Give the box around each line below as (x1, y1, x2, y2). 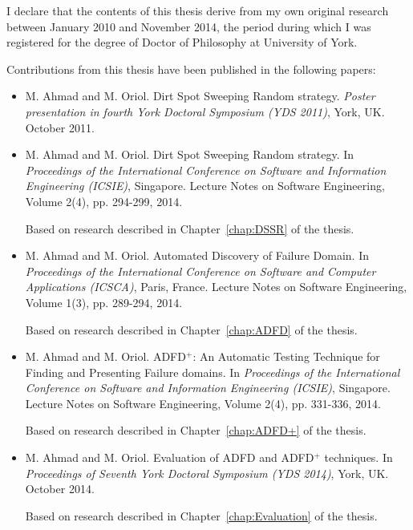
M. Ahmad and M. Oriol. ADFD (25, 348, 186, 365)
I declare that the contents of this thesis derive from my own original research (6, 2, 389, 18)
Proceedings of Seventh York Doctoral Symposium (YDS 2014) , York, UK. (25, 464, 389, 481)
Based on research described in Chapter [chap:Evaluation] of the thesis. (25, 507, 378, 524)
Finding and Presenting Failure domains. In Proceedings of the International (25, 363, 400, 380)
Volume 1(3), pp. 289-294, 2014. (25, 293, 183, 310)
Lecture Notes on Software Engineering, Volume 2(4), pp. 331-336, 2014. (25, 394, 381, 411)
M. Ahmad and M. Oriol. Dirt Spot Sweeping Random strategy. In (25, 146, 354, 163)
